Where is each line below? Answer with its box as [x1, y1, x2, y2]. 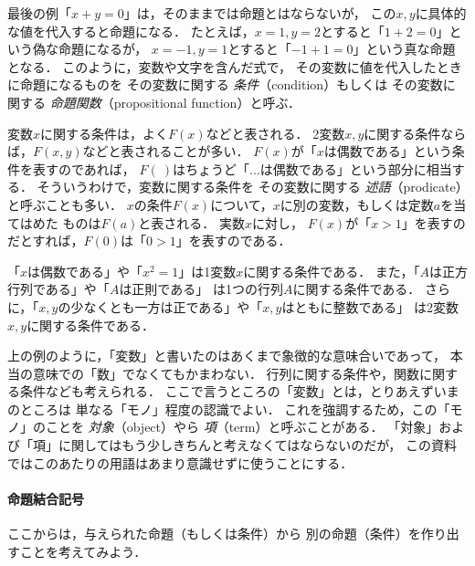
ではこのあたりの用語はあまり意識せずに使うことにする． [7, 453, 354, 472]
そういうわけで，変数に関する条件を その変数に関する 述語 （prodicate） [37, 177, 462, 196]
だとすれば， [7, 231, 84, 250]
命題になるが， [58, 39, 148, 58]
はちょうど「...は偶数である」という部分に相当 [173, 159, 452, 178]
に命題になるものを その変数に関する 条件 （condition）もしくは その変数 [7, 75, 443, 94]
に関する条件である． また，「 [243, 261, 420, 280]
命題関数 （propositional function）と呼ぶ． [49, 92, 301, 111]
